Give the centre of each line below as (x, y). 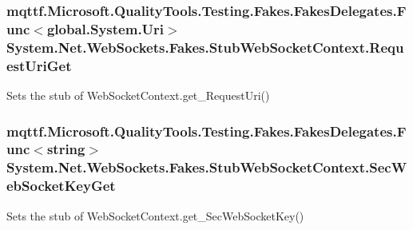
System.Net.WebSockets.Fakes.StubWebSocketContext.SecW (207, 167)
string (66, 149)
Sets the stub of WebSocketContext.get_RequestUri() (138, 95)
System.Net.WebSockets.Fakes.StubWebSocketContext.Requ (205, 47)
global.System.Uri (105, 28)
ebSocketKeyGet (61, 186)
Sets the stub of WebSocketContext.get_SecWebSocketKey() (155, 215)
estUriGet (39, 65)
